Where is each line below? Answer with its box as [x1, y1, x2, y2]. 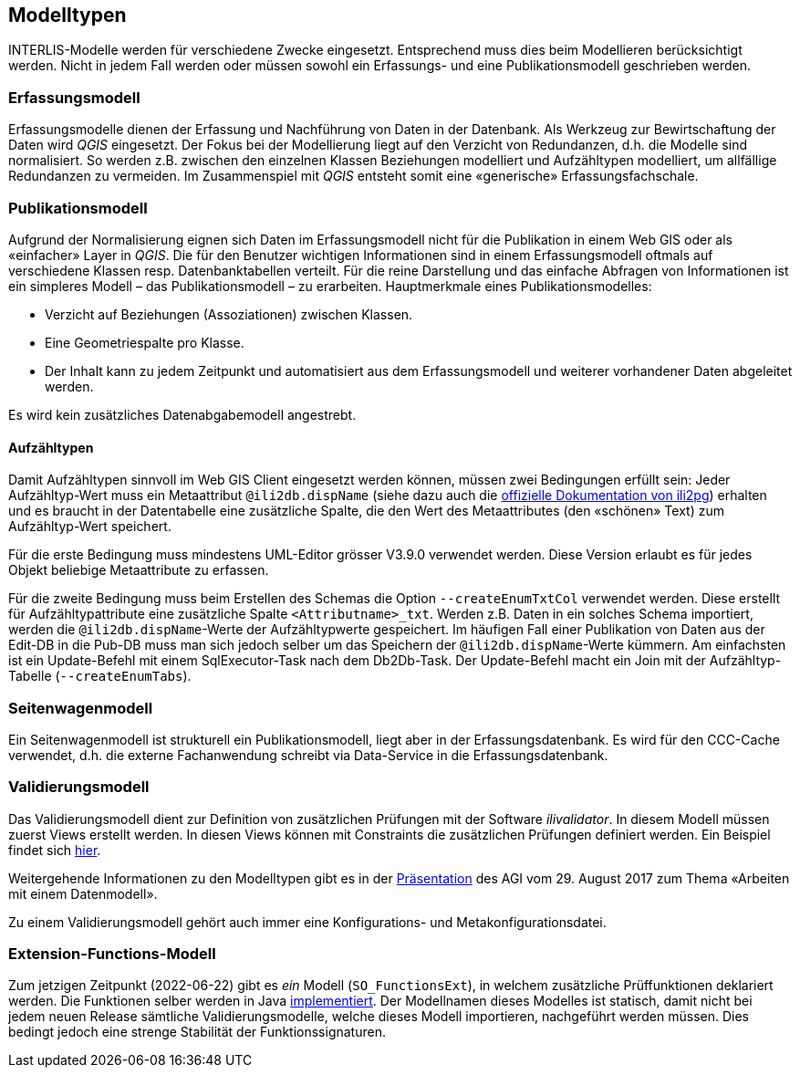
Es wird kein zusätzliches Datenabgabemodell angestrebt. [8, 406, 357, 423]
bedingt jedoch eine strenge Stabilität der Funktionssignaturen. [8, 1024, 386, 1040]
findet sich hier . [8, 841, 101, 858]
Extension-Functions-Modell [8, 945, 216, 964]
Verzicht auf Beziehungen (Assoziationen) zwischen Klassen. [45, 306, 413, 322]
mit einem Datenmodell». [8, 885, 158, 902]
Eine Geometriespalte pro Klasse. [45, 334, 244, 350]
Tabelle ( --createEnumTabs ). [8, 668, 192, 684]
